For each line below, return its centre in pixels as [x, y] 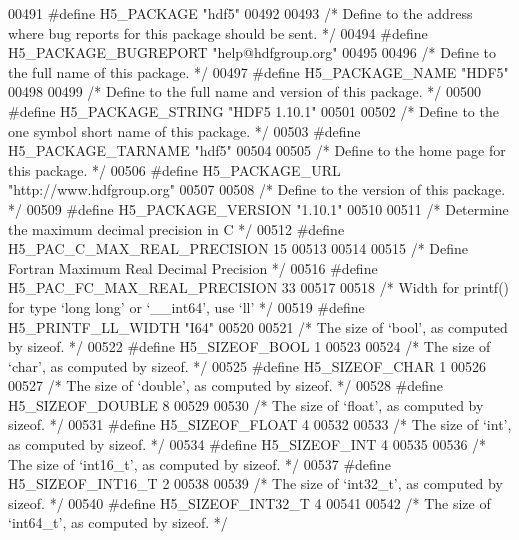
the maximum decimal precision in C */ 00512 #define [176, 228]
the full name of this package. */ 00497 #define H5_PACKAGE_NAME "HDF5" [258, 71]
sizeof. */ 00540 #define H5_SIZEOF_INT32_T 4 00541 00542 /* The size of [249, 502]
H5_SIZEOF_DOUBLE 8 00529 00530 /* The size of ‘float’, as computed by [246, 404]
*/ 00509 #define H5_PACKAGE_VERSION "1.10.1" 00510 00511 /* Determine [258, 208]
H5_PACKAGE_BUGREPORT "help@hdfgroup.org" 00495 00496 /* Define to [252, 52]
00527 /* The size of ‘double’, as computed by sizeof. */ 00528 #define [225, 385]
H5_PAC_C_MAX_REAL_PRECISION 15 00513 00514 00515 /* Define [238, 248]
